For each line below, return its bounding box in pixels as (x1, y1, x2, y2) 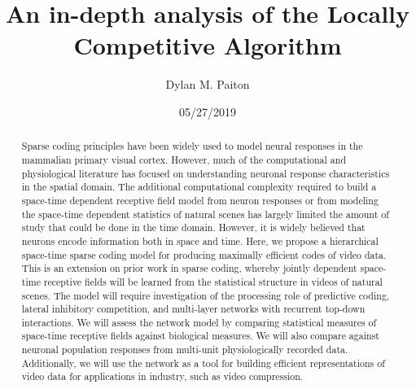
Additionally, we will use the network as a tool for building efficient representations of (21, 356, 385, 369)
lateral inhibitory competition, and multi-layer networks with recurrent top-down (21, 302, 366, 316)
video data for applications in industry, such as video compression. (21, 369, 304, 383)
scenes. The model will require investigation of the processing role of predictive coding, (21, 288, 390, 302)
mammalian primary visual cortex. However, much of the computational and (21, 152, 347, 166)
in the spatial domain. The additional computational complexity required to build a (21, 180, 377, 194)
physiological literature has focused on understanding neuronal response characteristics (21, 166, 390, 180)
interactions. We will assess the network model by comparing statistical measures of (21, 315, 377, 329)
